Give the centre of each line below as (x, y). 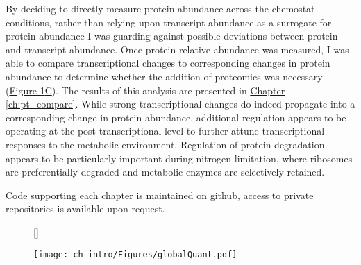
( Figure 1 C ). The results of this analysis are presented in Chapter (145, 90)
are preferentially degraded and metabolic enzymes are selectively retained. (165, 172)
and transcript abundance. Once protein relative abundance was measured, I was (177, 49)
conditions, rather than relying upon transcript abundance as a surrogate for (169, 22)
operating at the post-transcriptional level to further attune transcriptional (165, 131)
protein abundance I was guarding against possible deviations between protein (172, 36)
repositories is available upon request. (85, 208)
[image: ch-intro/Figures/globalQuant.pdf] (135, 254)
